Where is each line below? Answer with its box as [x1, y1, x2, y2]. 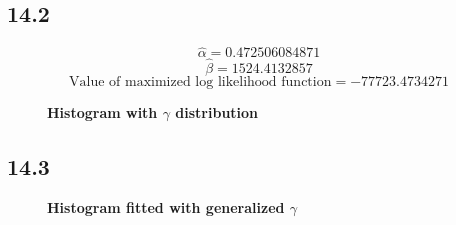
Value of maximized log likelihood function [69, 74, 332, 89]
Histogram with [47, 101, 158, 122]
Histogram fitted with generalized [47, 197, 285, 218]
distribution [175, 101, 259, 122]
